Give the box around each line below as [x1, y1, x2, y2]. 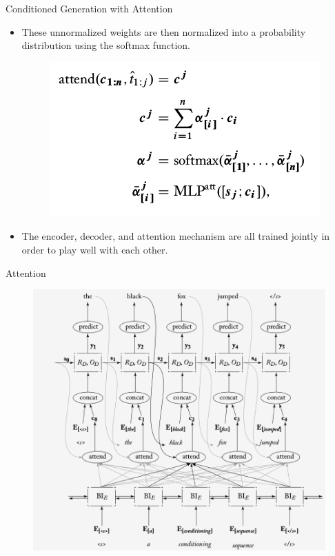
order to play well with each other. [21, 242, 168, 256]
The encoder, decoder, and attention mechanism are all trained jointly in [21, 229, 330, 243]
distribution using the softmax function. [21, 38, 190, 52]
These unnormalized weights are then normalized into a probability [21, 24, 306, 39]
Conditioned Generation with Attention [6, 1, 173, 15]
